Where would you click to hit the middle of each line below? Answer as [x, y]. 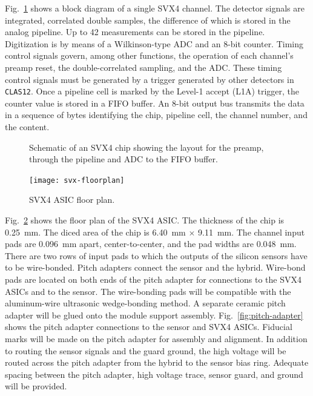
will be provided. [36, 386]
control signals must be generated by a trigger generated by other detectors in [150, 79]
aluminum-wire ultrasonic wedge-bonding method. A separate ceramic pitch [145, 303]
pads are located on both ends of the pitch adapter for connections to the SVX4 [153, 279]
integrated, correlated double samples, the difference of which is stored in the [148, 20]
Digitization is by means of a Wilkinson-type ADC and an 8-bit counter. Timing [154, 43]
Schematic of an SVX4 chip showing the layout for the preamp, [147, 147]
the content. [27, 127]
